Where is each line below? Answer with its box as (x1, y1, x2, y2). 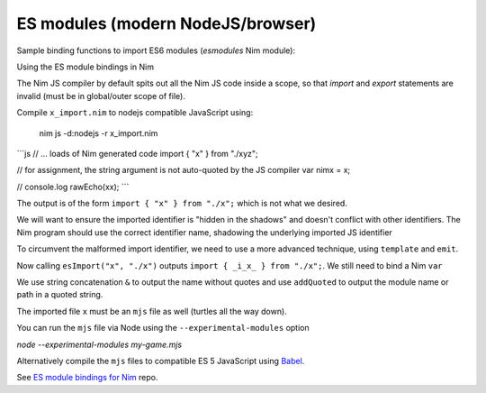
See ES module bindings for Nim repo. (16, 372, 158, 383)
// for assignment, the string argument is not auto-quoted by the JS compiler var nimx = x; (16, 165, 351, 176)
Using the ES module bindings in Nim (16, 61, 155, 72)
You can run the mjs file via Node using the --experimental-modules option (16, 323, 310, 334)
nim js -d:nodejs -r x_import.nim (39, 127, 158, 139)
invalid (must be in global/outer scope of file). (16, 90, 186, 101)
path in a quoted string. (16, 289, 103, 300)
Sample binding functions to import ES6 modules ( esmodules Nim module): (16, 45, 296, 56)
